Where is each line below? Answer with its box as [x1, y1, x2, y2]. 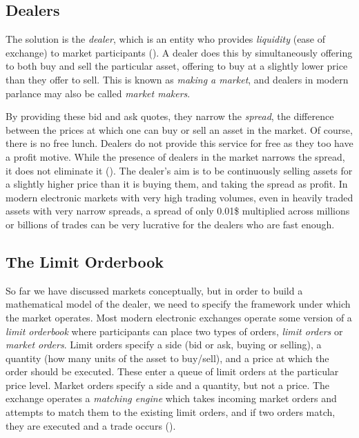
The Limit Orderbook [6, 250, 164, 272]
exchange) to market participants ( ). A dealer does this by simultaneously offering [6, 45, 353, 59]
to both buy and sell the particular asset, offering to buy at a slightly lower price [6, 59, 348, 73]
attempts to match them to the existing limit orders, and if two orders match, [6, 405, 336, 419]
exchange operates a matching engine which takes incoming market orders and [6, 391, 337, 406]
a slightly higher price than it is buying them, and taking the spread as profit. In [6, 177, 348, 191]
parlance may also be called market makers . [6, 86, 191, 100]
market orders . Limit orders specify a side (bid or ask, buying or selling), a [6, 337, 322, 352]
